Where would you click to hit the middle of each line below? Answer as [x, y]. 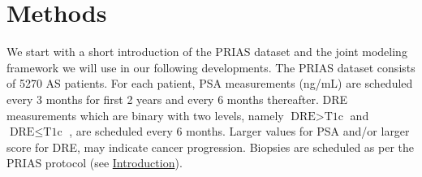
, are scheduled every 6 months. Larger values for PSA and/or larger [239, 131]
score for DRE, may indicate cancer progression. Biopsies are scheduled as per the [211, 147]
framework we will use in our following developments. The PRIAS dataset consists [211, 67]
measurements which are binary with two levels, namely [145, 115]
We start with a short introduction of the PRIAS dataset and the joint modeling [207, 52]
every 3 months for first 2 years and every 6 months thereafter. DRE [177, 99]
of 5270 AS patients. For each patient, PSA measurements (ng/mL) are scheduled [210, 83]
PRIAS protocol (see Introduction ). [95, 163]
